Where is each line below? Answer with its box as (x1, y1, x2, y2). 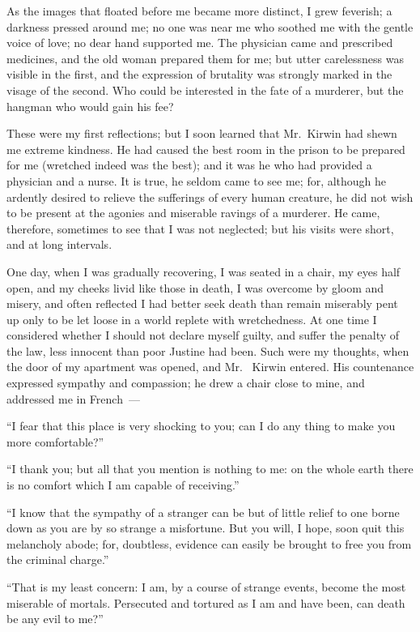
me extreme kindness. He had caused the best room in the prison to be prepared (6, 140, 405, 157)
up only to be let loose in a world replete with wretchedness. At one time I (6, 310, 377, 327)
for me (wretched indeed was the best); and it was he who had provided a (6, 156, 372, 173)
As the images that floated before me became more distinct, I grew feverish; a (6, 2, 392, 19)
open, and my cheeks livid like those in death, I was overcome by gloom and (6, 279, 384, 296)
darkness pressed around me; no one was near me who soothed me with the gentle (6, 18, 414, 35)
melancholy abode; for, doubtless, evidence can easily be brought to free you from (6, 535, 412, 552)
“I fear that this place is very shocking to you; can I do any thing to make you (6, 417, 396, 434)
